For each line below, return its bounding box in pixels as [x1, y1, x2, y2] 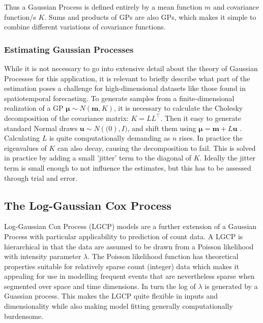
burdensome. [4, 310, 44, 321]
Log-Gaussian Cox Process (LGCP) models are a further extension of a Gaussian [4, 221, 257, 232]
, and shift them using [127, 122, 196, 133]
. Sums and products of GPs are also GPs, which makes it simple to [44, 11, 256, 22]
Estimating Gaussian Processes [4, 43, 134, 55]
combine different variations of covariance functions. [4, 21, 166, 32]
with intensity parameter [4, 251, 81, 262]
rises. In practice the [179, 133, 243, 143]
